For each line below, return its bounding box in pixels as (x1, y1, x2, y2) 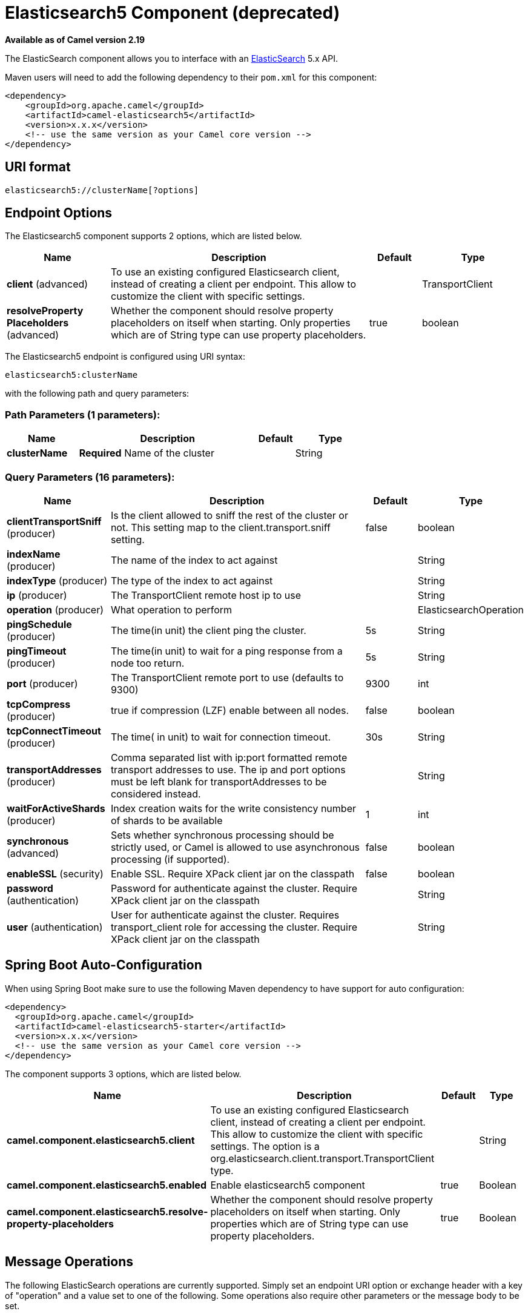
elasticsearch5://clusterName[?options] (5, 185, 199, 195)
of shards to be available (110, 814, 223, 827)
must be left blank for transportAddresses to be (110, 775, 327, 788)
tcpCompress (7, 698, 71, 710)
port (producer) (7, 677, 78, 690)
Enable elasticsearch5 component (210, 1178, 365, 1191)
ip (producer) (7, 589, 67, 601)
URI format (5, 159, 71, 175)
